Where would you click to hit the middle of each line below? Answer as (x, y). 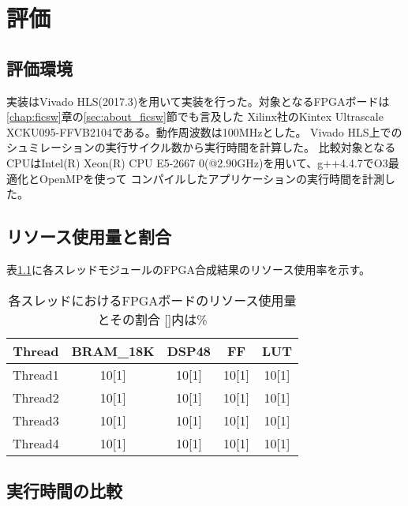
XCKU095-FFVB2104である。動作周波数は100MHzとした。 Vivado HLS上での (204, 131)
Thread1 (36, 374)
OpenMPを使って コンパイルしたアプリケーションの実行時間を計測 (212, 178)
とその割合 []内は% (152, 319)
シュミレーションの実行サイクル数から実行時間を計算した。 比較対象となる (201, 147)
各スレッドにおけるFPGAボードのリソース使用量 (152, 300)
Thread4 (36, 443)
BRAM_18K (113, 350)
